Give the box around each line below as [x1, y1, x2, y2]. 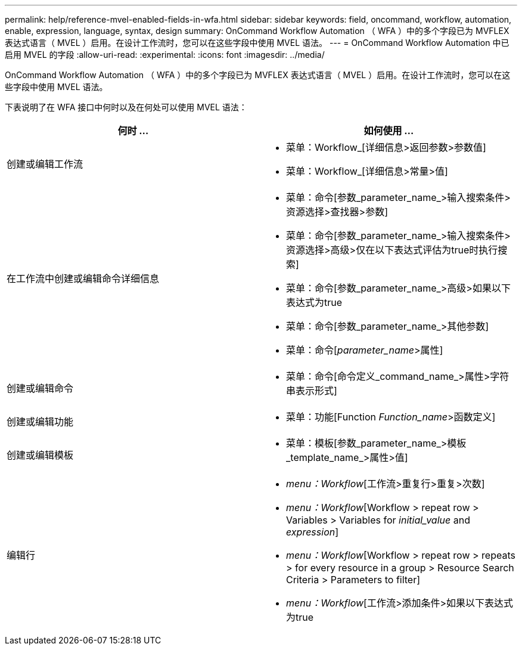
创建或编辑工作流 [7, 158, 83, 170]
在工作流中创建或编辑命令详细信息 [7, 273, 160, 284]
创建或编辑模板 [7, 449, 74, 461]
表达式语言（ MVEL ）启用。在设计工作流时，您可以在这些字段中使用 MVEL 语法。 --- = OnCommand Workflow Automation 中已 [5, 38, 509, 48]
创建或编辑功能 [7, 416, 74, 428]
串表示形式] [286, 385, 337, 397]
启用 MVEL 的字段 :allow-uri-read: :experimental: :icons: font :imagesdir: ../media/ [5, 49, 325, 60]
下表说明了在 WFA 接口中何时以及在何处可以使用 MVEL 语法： [5, 102, 247, 112]
